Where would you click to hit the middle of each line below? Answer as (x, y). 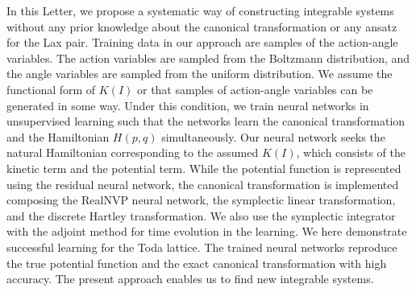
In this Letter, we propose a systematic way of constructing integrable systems (200, 10)
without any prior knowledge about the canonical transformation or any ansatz (202, 26)
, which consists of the (351, 152)
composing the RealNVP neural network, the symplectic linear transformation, (201, 200)
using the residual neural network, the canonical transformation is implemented (203, 184)
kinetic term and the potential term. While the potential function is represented (204, 168)
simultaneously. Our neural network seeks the (273, 136)
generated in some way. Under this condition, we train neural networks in (188, 105)
